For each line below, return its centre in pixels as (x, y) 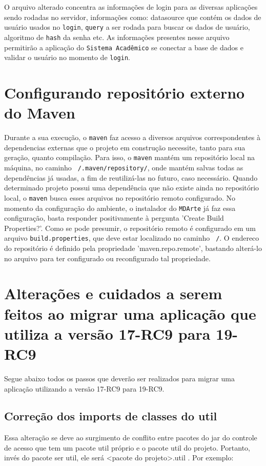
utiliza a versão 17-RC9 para (107, 333)
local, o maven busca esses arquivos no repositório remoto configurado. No (120, 197)
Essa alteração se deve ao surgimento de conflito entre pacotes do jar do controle (131, 438)
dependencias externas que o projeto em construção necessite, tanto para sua (125, 147)
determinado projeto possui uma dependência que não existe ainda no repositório (132, 188)
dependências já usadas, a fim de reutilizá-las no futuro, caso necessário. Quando (131, 177)
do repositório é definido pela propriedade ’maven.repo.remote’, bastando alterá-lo (133, 248)
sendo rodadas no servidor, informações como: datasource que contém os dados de (133, 17)
